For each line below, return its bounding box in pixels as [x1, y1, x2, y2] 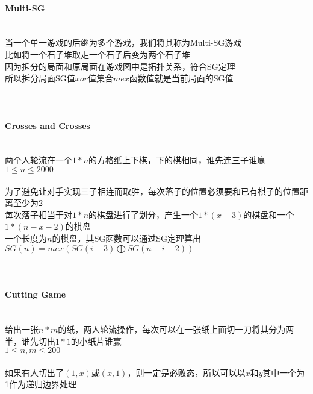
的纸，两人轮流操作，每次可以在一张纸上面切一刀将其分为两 [58, 323, 294, 336]
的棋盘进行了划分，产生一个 [88, 208, 199, 220]
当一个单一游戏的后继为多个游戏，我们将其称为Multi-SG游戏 [5, 36, 242, 49]
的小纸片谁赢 [70, 334, 122, 347]
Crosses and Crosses [5, 119, 90, 131]
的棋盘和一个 [243, 208, 294, 220]
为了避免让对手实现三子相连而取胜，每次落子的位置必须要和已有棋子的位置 [5, 184, 300, 197]
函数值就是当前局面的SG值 [129, 72, 234, 84]
